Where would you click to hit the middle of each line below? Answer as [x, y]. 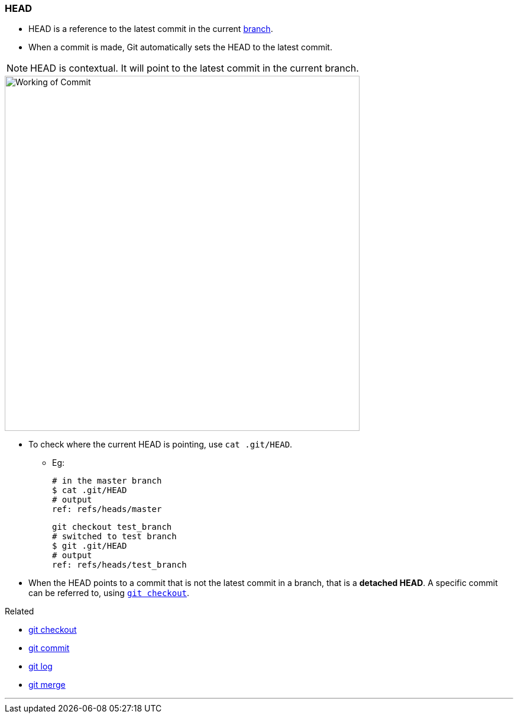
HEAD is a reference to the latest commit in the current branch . [151, 29]
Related [20, 611]
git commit [49, 648]
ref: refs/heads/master [107, 509]
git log [41, 667]
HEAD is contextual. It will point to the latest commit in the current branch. [195, 68]
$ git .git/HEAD [90, 546]
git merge [47, 685]
